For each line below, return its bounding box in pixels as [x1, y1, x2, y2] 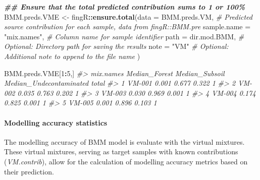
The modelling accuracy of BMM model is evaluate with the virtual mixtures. [4, 136, 245, 147]
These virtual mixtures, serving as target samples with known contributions [4, 146, 238, 157]
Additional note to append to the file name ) [4, 50, 140, 61]
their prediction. [4, 166, 54, 176]
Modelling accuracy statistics [4, 117, 108, 128]
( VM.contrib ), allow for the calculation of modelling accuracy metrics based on [4, 156, 248, 166]
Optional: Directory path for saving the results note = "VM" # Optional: [4, 41, 229, 51]
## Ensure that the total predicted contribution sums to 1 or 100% [4, 2, 245, 12]
